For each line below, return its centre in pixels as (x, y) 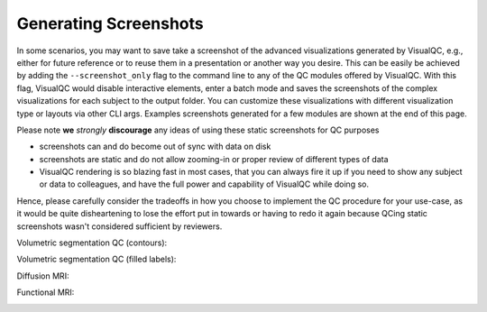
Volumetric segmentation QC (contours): (92, 243)
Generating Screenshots (110, 23)
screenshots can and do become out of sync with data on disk (155, 147)
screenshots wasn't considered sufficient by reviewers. (119, 226)
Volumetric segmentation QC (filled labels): (96, 259)
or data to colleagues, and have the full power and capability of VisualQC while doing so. (204, 184)
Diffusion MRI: (43, 276)
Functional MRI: (46, 292)
